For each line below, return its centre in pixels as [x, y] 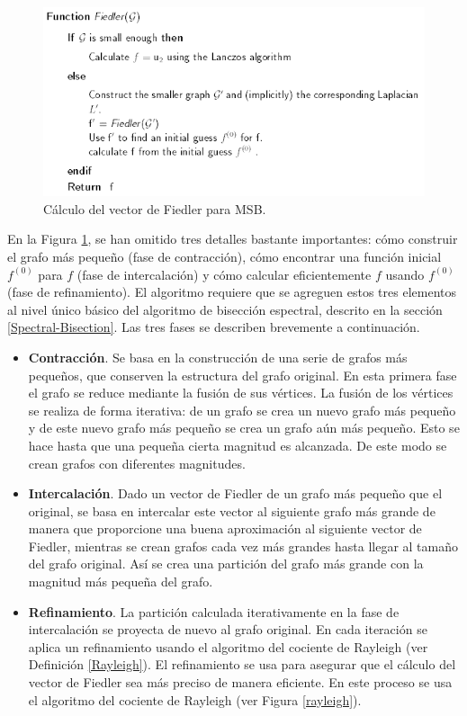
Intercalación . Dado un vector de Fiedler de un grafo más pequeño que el [235, 493]
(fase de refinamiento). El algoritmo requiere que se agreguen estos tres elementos [232, 292]
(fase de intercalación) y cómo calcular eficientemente [224, 274]
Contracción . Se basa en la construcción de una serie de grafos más [218, 357]
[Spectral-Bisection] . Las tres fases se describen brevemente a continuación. [214, 327]
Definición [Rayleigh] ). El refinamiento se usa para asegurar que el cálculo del [242, 664]
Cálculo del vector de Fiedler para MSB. [155, 208]
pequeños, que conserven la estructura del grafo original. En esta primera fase [242, 375]
